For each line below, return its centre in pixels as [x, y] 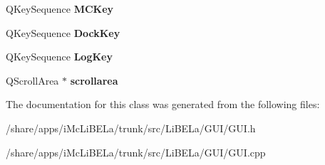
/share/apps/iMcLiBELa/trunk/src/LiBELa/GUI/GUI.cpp [136, 152]
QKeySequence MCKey [60, 9]
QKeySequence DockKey [63, 32]
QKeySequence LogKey [59, 57]
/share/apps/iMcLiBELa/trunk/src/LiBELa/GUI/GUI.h [131, 128]
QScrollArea [32, 80]
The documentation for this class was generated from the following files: [163, 104]
